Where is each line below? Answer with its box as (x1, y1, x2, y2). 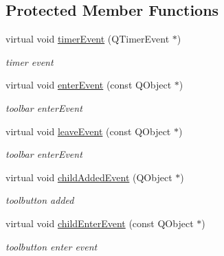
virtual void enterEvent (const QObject (5, 78, 172, 92)
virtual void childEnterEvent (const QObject (5, 216, 194, 230)
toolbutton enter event (5, 239, 98, 253)
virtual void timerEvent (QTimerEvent (5, 32, 170, 46)
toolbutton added (5, 193, 74, 207)
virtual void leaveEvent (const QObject (5, 124, 171, 138)
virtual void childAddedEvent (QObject (5, 170, 172, 184)
